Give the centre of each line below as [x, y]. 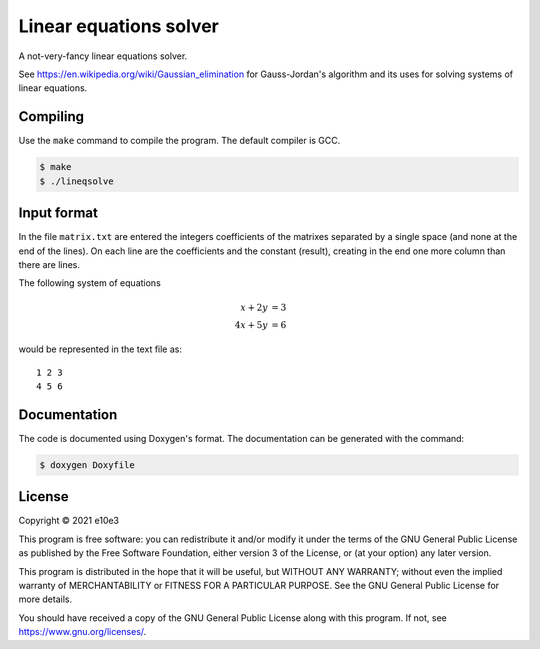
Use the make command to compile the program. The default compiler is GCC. [179, 141]
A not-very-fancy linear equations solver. [103, 56]
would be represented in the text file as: [100, 349]
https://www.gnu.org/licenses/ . [82, 632]
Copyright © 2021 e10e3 [69, 521]
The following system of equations [90, 283]
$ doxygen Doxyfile [87, 464]
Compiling [51, 116]
